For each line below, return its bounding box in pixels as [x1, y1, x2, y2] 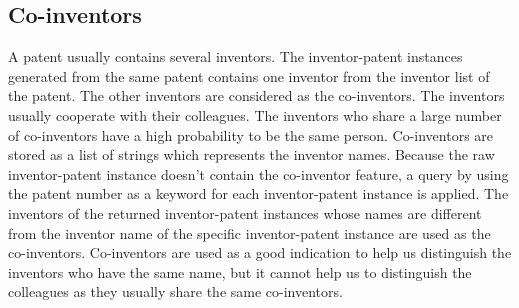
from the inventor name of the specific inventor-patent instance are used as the [8, 222, 491, 243]
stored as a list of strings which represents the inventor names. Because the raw [8, 144, 495, 165]
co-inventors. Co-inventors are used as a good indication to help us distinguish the [8, 242, 512, 263]
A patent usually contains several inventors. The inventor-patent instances [8, 46, 463, 67]
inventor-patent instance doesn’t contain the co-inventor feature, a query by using [8, 163, 509, 184]
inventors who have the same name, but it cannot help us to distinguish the [8, 261, 472, 282]
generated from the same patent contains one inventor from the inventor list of [8, 65, 490, 86]
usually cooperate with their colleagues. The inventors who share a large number [8, 104, 502, 125]
